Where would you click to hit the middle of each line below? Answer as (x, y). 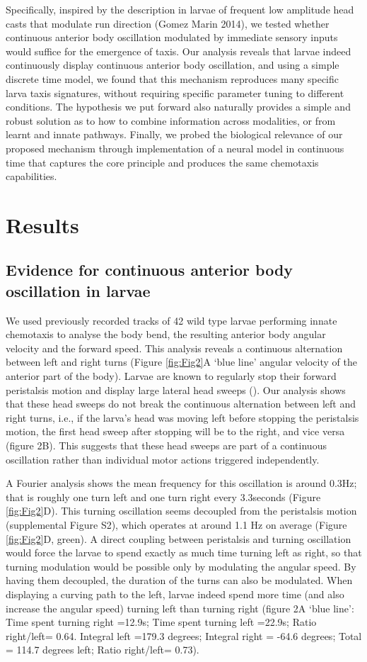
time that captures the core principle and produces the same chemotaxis (162, 162)
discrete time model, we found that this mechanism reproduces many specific (173, 78)
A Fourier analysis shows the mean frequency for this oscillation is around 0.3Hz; (181, 483)
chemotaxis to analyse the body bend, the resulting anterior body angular (166, 334)
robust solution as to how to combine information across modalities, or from (171, 120)
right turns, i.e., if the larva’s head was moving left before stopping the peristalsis (182, 417)
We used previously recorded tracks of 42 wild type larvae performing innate (171, 320)
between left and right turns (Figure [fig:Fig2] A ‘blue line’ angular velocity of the (181, 362)
